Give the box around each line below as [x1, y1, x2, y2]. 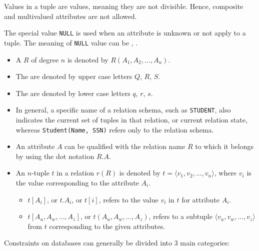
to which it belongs [195, 141, 253, 151]
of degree [31, 54, 59, 64]
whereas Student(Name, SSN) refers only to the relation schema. [15, 124, 214, 134]
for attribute [181, 194, 220, 204]
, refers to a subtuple [148, 211, 212, 221]
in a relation [56, 167, 94, 178]
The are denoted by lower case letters [15, 87, 130, 98]
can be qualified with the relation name [64, 141, 185, 151]
